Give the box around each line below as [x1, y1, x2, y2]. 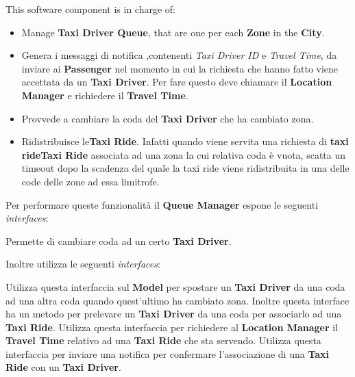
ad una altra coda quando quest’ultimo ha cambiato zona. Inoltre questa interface [5, 293, 350, 307]
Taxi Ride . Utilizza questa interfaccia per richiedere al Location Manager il [5, 320, 339, 334]
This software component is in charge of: [5, 2, 176, 16]
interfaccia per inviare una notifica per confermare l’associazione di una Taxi [5, 346, 330, 361]
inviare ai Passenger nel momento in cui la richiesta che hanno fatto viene [21, 61, 339, 75]
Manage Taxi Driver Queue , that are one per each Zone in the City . [21, 25, 325, 39]
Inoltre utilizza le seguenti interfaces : [5, 257, 160, 271]
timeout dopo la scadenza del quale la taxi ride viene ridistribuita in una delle [21, 161, 350, 175]
